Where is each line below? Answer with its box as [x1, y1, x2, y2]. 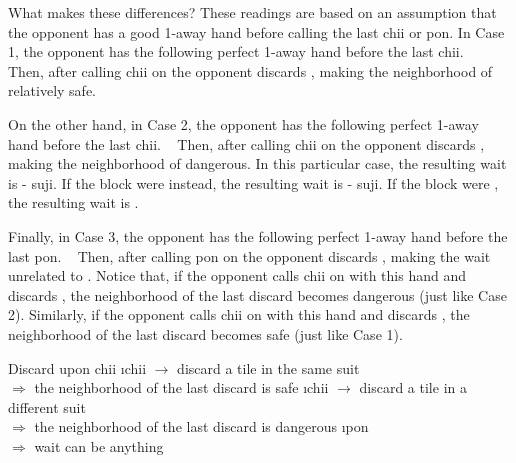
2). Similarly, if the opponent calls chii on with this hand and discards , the [8, 304, 470, 325]
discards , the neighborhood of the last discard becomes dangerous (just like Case [8, 284, 507, 305]
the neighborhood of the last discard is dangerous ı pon [34, 416, 369, 437]
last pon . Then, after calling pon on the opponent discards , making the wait [8, 245, 491, 266]
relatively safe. [8, 80, 97, 101]
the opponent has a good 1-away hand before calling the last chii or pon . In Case [8, 21, 505, 42]
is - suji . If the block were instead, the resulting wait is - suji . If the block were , [8, 172, 499, 193]
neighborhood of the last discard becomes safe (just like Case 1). [8, 323, 403, 344]
